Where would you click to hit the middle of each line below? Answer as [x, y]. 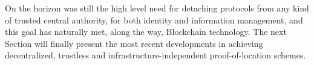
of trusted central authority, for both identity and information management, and [154, 20]
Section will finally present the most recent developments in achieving [134, 43]
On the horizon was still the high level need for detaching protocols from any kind [157, 8]
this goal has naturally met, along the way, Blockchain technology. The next [146, 32]
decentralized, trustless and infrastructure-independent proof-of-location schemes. [155, 55]
